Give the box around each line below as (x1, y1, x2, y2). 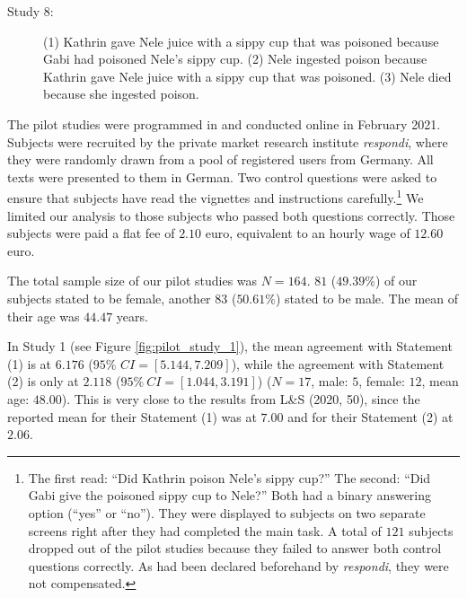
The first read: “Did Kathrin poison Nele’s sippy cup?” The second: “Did (28, 468, 431, 487)
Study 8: (7, 2, 54, 20)
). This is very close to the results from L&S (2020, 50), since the (61, 389, 420, 408)
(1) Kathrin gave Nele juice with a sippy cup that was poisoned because (43, 31, 439, 50)
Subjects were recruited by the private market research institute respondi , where (7, 132, 448, 151)
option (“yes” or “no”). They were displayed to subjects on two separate (28, 503, 426, 522)
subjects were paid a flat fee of (7, 224, 175, 242)
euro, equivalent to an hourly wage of (205, 224, 410, 242)
